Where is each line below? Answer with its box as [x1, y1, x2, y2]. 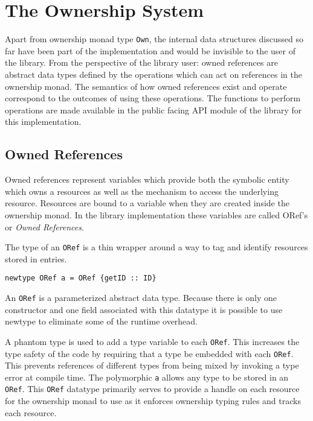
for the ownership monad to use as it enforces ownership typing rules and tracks [5, 394, 301, 407]
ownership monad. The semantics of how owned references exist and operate [5, 80, 287, 92]
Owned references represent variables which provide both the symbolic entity [5, 173, 289, 186]
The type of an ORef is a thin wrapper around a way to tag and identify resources [5, 241, 308, 253]
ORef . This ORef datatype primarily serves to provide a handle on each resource [5, 382, 300, 395]
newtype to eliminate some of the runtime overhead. [5, 315, 198, 328]
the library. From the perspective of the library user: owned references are [5, 56, 278, 69]
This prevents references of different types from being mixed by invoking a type [5, 359, 299, 372]
